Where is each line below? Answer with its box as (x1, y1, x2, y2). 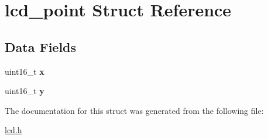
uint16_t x (5, 65, 44, 77)
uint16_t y (5, 85, 44, 97)
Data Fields (5, 37, 77, 55)
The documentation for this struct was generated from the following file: (5, 104, 264, 116)
